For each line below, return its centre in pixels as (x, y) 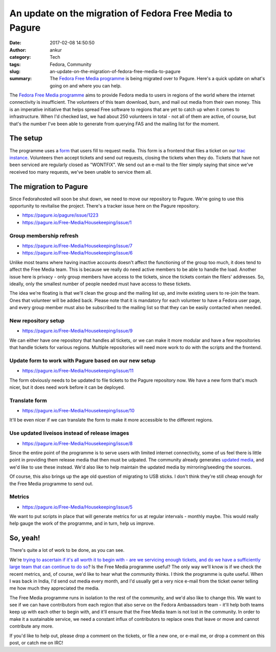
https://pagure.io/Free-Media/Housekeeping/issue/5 (77, 507)
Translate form (28, 400)
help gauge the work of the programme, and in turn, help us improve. (82, 523)
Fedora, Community (71, 64)
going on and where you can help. (86, 86)
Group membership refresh (44, 236)
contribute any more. (31, 626)
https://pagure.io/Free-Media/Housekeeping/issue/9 (77, 331)
